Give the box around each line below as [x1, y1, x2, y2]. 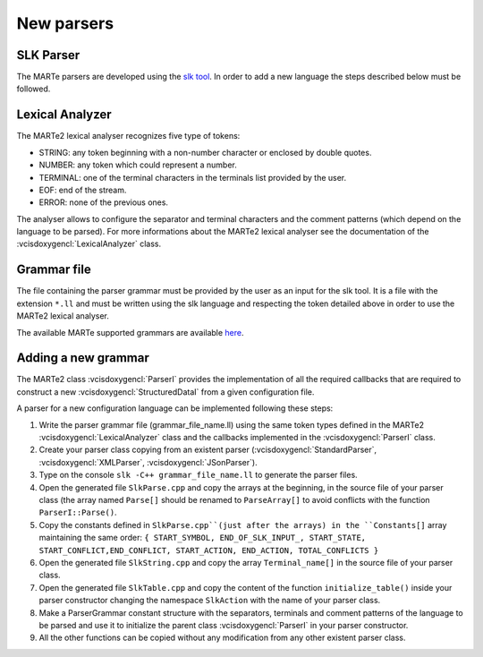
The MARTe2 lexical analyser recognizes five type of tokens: [16, 131, 241, 141]
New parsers [16, 13, 114, 33]
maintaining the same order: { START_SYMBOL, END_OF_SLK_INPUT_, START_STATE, [38, 533, 367, 543]
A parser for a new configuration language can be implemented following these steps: [16, 403, 334, 414]
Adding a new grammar [16, 350, 149, 366]
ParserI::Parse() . [38, 507, 117, 518]
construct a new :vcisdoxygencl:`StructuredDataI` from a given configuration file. [16, 386, 315, 397]
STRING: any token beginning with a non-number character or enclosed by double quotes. [38, 147, 372, 158]
